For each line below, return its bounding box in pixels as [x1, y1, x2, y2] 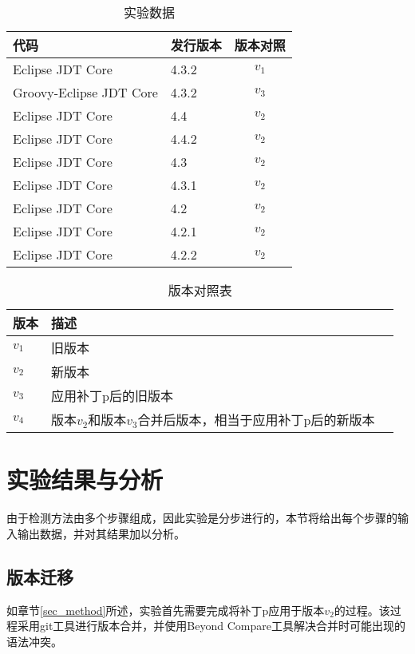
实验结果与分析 [6, 463, 164, 496]
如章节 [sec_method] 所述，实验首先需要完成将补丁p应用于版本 [6, 601, 325, 618]
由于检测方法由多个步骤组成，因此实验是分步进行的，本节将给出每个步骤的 [6, 509, 397, 526]
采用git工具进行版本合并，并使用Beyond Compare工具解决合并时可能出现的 [17, 617, 405, 634]
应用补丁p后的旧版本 [51, 386, 173, 405]
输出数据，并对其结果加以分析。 [17, 525, 185, 541]
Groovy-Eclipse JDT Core [13, 83, 158, 101]
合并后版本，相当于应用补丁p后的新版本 [137, 410, 375, 429]
